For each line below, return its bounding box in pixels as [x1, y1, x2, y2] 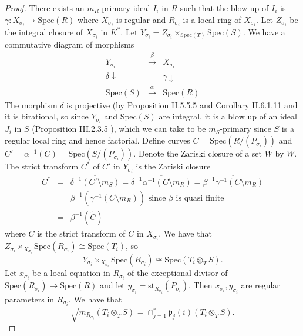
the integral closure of [5, 25, 83, 38]
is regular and [116, 13, 166, 25]
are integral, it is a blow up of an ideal [159, 110, 297, 122]
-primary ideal [99, 2, 150, 14]
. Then [188, 279, 213, 291]
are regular [241, 279, 280, 291]
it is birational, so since [5, 110, 89, 122]
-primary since [220, 122, 271, 135]
